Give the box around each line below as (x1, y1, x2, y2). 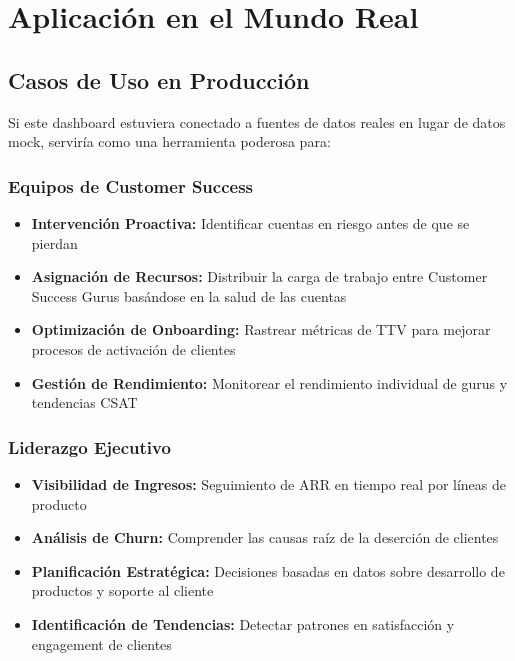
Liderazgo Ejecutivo (8, 434, 171, 459)
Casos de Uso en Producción (8, 64, 310, 95)
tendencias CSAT (31, 392, 138, 413)
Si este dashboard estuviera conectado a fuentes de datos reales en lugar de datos (8, 111, 506, 132)
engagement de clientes (31, 633, 172, 654)
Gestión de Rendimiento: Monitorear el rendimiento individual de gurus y (31, 372, 508, 393)
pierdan (31, 232, 78, 253)
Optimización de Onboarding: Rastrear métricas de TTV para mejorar (31, 319, 491, 340)
